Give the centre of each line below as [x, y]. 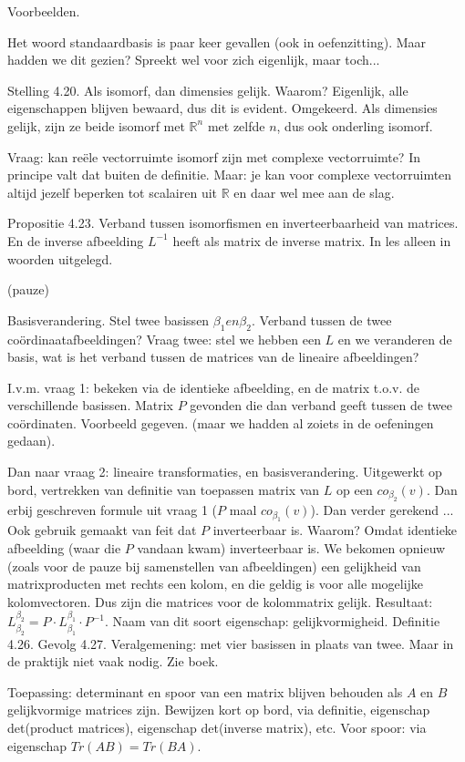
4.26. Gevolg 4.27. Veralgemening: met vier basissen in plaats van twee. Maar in [231, 643]
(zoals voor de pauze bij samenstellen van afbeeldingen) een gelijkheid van [214, 566]
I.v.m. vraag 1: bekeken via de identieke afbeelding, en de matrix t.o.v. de [213, 387]
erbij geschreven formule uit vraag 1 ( [113, 510]
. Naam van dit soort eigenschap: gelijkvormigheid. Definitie [272, 621]
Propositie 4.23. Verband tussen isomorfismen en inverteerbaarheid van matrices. [233, 223]
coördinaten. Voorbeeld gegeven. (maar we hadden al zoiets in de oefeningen [221, 422]
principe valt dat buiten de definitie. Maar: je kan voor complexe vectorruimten [230, 175]
